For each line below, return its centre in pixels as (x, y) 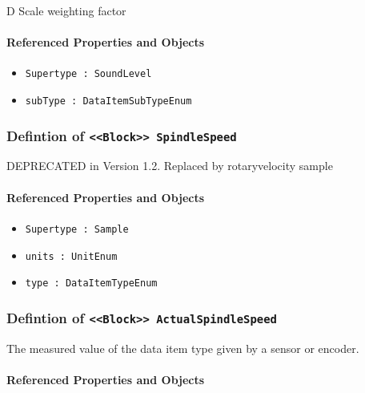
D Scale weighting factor (66, 10)
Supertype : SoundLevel (88, 74)
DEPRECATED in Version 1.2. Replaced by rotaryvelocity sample (170, 166)
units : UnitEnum (71, 256)
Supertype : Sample (77, 229)
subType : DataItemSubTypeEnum (108, 101)
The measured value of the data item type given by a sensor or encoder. (183, 348)
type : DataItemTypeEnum (91, 284)
